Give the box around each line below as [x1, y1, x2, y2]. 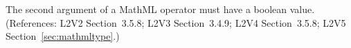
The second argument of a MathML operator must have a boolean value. [6, 2, 315, 16]
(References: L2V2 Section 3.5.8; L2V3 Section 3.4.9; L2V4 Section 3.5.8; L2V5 [6, 15, 346, 29]
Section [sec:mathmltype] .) [6, 29, 120, 43]
